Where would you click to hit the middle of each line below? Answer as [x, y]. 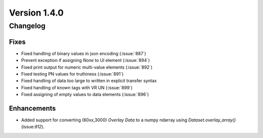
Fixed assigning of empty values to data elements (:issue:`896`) [85, 95]
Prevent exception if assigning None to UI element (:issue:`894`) [85, 60]
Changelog [27, 26]
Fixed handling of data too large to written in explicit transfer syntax [89, 81]
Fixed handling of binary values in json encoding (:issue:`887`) [84, 53]
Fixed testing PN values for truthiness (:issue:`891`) [72, 74]
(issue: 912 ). [33, 127]
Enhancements [32, 108]
